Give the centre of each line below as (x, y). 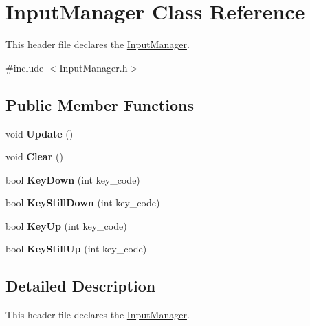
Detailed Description (81, 286)
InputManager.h (93, 67)
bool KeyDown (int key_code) (73, 179)
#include (25, 67)
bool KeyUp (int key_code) (66, 225)
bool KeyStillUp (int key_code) (76, 249)
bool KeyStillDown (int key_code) (83, 203)
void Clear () (34, 156)
